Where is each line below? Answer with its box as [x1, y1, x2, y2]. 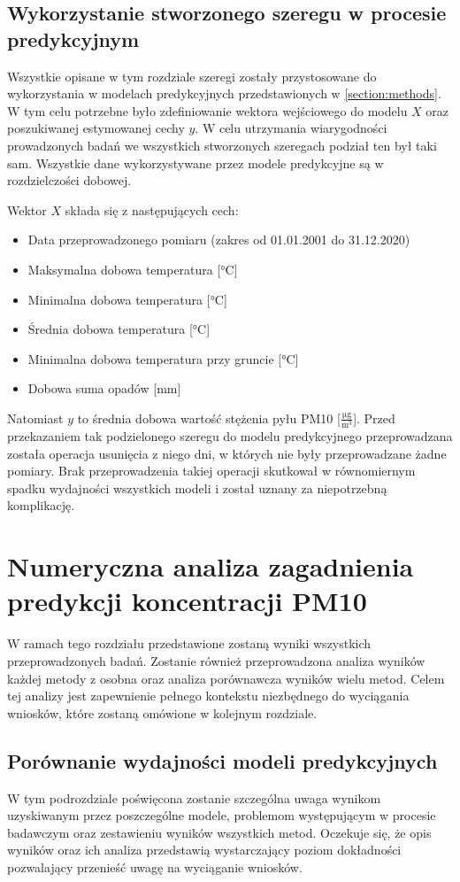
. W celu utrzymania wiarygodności [195, 119, 387, 137]
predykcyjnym [7, 25, 140, 52]
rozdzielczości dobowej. [7, 171, 132, 190]
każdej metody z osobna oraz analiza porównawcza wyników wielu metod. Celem [7, 669, 445, 687]
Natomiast [7, 408, 64, 427]
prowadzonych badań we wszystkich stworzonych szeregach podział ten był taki [7, 135, 437, 154]
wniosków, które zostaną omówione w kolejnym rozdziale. [7, 703, 318, 722]
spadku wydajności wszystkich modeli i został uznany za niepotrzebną [7, 478, 387, 497]
